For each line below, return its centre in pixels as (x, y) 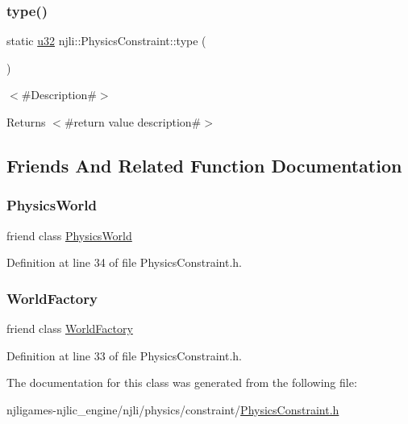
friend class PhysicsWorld (69, 235)
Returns (26, 122)
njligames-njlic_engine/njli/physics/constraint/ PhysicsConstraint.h (173, 409)
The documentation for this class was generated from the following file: (182, 382)
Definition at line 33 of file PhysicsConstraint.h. (124, 355)
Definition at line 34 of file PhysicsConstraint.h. (124, 262)
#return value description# (133, 122)
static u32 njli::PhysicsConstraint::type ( (106, 41)
